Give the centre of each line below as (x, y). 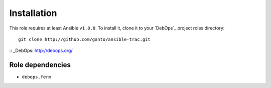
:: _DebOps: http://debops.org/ (41, 50)
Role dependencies (40, 65)
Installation (33, 13)
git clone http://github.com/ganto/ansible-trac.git (84, 39)
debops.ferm (36, 77)
